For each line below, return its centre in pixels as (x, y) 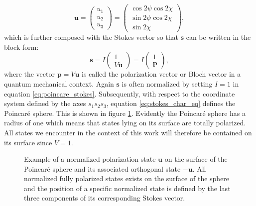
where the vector (29, 74)
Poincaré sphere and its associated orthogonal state (102, 168)
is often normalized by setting (167, 83)
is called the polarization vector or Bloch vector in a (161, 74)
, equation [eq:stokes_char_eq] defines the (171, 103)
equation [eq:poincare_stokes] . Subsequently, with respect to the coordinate (120, 93)
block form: (21, 47)
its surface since (28, 142)
